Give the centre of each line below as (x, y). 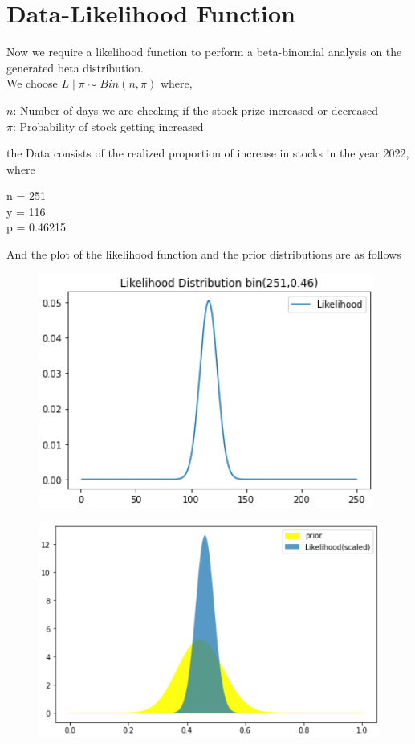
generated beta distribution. (75, 67)
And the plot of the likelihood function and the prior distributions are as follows (204, 254)
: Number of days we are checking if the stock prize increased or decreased (196, 110)
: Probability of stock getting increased (108, 126)
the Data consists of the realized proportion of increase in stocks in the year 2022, (208, 153)
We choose (32, 83)
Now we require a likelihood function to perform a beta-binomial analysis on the (204, 52)
